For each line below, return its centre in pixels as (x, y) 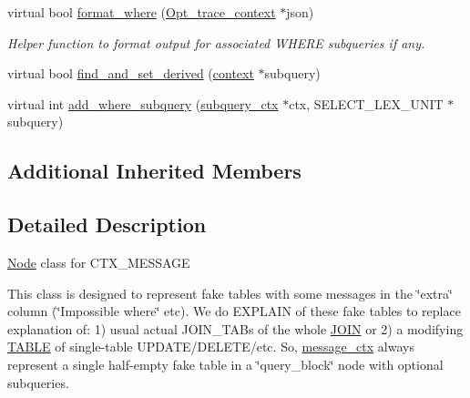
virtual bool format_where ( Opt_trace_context (142, 12)
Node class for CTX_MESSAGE (99, 262)
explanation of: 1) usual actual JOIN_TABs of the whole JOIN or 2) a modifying (235, 328)
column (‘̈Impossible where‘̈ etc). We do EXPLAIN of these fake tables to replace (234, 311)
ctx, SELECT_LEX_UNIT (366, 103)
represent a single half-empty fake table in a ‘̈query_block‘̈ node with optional (225, 364)
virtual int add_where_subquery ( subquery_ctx (143, 103)
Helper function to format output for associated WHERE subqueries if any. (216, 42)
